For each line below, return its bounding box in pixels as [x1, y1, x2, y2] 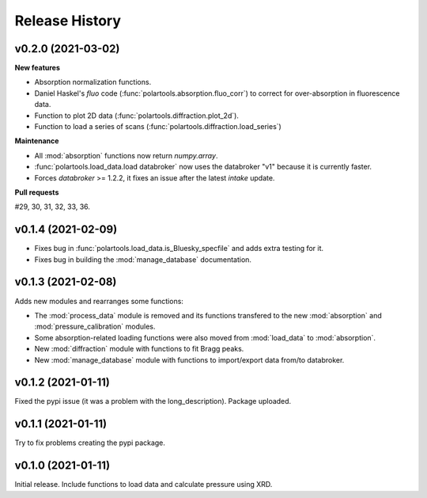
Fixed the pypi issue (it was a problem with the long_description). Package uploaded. [14, 397, 292, 406]
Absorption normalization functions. [34, 78, 152, 87]
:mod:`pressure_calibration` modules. [34, 321, 156, 332]
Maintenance [14, 136, 59, 146]
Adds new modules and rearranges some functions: [14, 296, 183, 306]
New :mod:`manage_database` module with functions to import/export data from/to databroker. [34, 355, 345, 364]
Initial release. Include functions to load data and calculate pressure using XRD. [14, 480, 273, 489]
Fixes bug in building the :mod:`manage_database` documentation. [34, 254, 252, 264]
